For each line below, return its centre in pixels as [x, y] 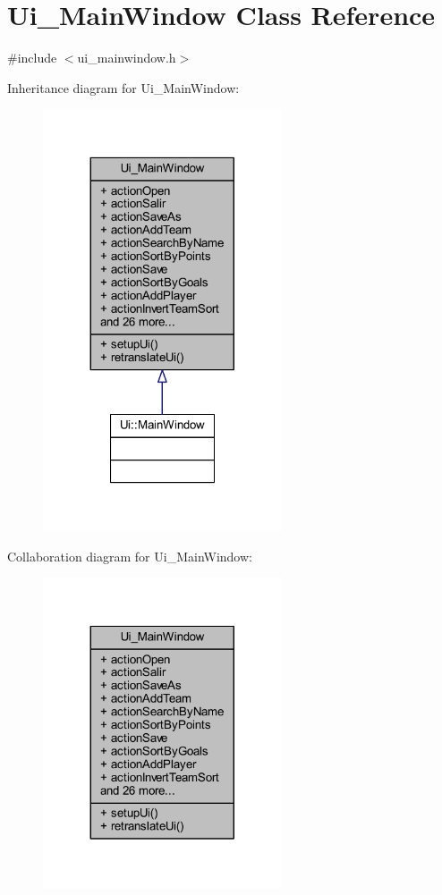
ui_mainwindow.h [127, 58]
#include [32, 58]
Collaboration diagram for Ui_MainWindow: [130, 556]
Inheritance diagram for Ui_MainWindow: [123, 87]
